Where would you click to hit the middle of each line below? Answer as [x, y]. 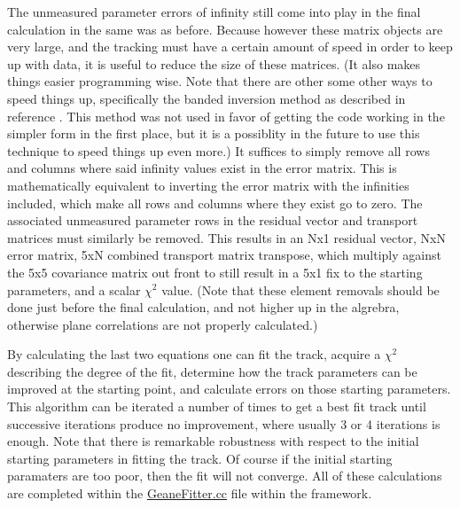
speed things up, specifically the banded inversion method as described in [207, 98]
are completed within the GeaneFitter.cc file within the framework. [190, 493]
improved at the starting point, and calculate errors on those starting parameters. [229, 389]
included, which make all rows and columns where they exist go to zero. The [215, 203]
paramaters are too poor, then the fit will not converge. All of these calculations [225, 476]
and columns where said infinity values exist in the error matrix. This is [202, 168]
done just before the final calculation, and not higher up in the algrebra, [203, 307]
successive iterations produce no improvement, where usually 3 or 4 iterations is [224, 423]
